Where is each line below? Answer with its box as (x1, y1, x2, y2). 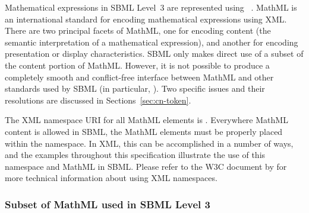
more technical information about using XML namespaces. (5, 172, 217, 184)
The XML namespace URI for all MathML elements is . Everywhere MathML (5, 114, 288, 126)
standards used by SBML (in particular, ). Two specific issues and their (5, 82, 265, 95)
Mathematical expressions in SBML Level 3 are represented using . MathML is (5, 1, 297, 13)
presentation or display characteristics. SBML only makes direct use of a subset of (5, 47, 304, 60)
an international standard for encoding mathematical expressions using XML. (5, 12, 287, 25)
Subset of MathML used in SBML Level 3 (5, 196, 210, 211)
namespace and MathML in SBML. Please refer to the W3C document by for (5, 160, 287, 172)
